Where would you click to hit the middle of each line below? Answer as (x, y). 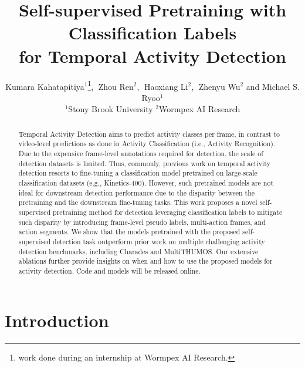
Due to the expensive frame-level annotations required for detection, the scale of (141, 154)
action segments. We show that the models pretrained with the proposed (129, 232)
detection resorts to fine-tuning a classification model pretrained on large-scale (138, 173)
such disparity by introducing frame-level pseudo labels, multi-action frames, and (142, 222)
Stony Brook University (111, 109)
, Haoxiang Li (162, 86)
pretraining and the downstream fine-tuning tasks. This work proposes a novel (138, 202)
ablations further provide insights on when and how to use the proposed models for (145, 261)
